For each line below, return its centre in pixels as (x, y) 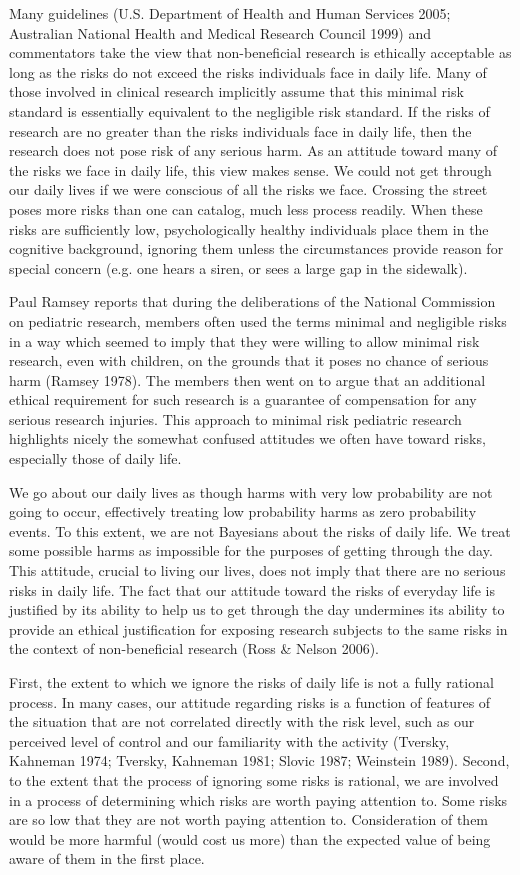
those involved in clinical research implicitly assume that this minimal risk (236, 91)
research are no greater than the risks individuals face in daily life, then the (240, 130)
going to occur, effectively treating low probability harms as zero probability (243, 511)
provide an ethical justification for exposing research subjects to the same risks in (258, 628)
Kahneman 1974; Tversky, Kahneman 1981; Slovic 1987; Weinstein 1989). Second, (259, 760)
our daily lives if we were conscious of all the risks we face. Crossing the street (248, 189)
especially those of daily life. (95, 458)
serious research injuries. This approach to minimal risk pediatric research (235, 418)
